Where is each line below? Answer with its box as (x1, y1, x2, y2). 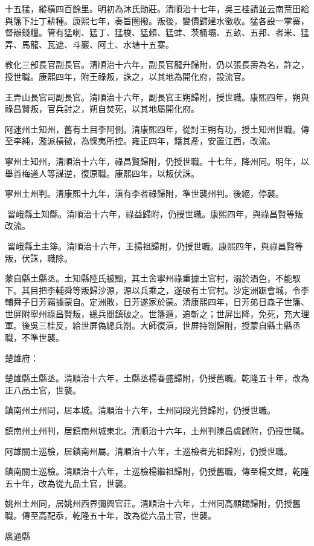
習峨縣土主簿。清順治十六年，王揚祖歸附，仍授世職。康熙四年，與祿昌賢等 (7, 239, 303, 252)
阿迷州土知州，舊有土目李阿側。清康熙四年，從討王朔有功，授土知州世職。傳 (5, 122, 309, 135)
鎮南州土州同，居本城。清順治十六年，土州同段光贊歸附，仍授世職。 (5, 404, 275, 416)
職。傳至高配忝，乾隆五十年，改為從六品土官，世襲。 (5, 509, 216, 521)
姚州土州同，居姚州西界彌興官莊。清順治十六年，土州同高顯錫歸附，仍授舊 (5, 497, 301, 510)
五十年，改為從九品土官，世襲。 (5, 476, 132, 489)
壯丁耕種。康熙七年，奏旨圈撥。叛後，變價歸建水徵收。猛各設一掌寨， (30, 14, 309, 27)
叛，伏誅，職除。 (5, 251, 72, 264)
